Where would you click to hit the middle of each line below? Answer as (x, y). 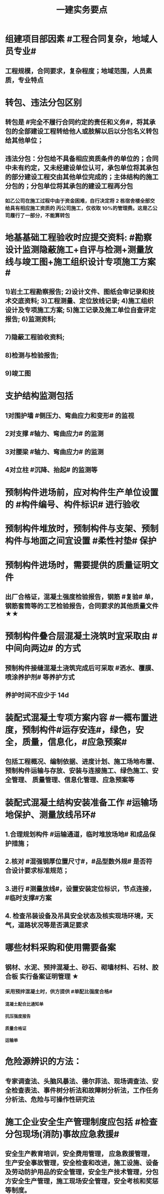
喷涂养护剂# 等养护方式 (40, 677)
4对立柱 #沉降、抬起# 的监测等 (51, 470)
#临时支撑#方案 (28, 898)
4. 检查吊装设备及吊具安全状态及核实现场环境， (76, 916)
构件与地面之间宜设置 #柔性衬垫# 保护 (81, 541)
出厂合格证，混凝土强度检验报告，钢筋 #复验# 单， (81, 597)
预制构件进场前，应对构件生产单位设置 (82, 493)
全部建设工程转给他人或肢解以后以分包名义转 (85, 131)
